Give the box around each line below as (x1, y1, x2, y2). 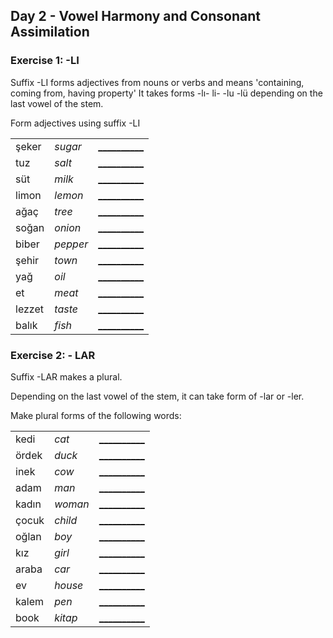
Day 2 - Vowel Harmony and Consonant (10, 8, 261, 25)
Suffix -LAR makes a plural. (10, 370, 123, 383)
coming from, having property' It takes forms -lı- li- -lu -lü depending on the (10, 87, 323, 99)
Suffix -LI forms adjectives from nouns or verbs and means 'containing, (10, 76, 305, 88)
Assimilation (10, 24, 90, 41)
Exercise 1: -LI (10, 54, 80, 68)
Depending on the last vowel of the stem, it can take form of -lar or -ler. (10, 390, 305, 402)
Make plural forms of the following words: (10, 409, 182, 421)
